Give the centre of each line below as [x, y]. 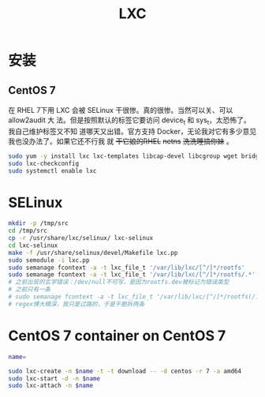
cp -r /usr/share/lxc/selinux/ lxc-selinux [81, 238]
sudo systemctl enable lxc [52, 170]
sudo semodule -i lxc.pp [49, 260]
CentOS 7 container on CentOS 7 [117, 336]
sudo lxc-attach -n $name [50, 386]
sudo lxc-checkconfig [44, 163]
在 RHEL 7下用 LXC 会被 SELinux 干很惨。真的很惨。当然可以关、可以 [121, 110]
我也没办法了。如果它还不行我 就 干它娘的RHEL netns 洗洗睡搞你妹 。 [121, 141]
